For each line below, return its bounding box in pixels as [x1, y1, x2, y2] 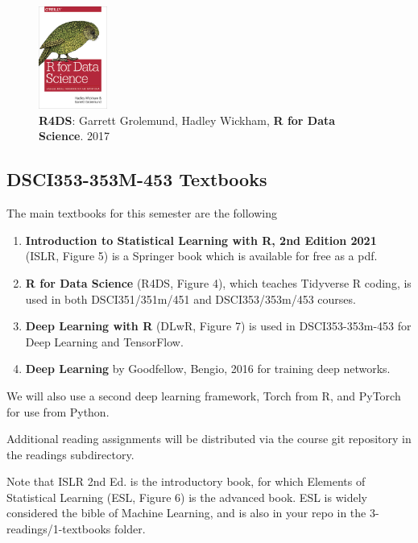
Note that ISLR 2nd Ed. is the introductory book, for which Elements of [6, 473, 366, 490]
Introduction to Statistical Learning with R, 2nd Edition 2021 [25, 231, 377, 248]
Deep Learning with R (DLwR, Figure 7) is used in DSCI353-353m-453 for [25, 317, 412, 334]
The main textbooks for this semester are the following [6, 205, 278, 222]
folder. [114, 520, 146, 537]
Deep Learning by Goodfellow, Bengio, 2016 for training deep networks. [25, 360, 391, 377]
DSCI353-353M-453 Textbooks [6, 167, 267, 192]
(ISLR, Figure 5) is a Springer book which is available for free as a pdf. [25, 247, 378, 264]
